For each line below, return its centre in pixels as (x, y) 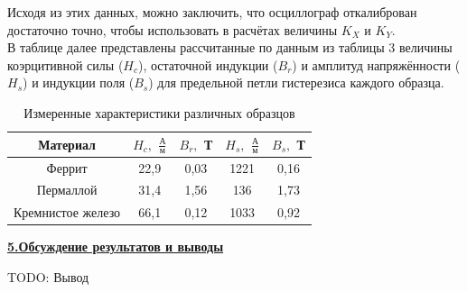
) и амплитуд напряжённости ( (376, 64)
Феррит (67, 167)
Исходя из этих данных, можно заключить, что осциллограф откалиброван (212, 12)
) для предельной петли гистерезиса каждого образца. (296, 82)
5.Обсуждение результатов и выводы (116, 246)
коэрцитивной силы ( (65, 64)
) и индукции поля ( (79, 82)
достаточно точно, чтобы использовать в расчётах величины (173, 29)
